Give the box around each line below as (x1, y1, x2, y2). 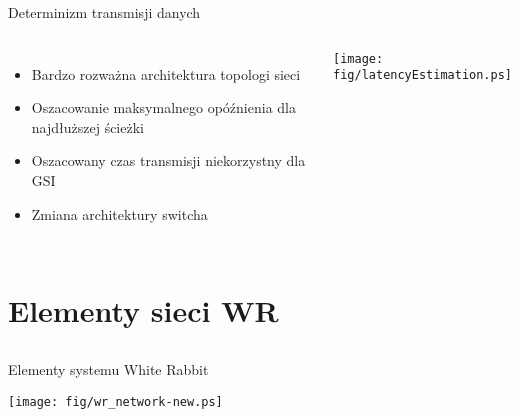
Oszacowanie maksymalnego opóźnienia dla (31, 97, 296, 118)
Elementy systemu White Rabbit (8, 358, 209, 379)
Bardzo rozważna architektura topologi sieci (31, 63, 301, 84)
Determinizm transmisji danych (8, 2, 201, 22)
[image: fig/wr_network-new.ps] (8, 394, 223, 409)
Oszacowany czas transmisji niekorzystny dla (31, 150, 306, 171)
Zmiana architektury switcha (31, 203, 208, 224)
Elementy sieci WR (8, 290, 279, 331)
